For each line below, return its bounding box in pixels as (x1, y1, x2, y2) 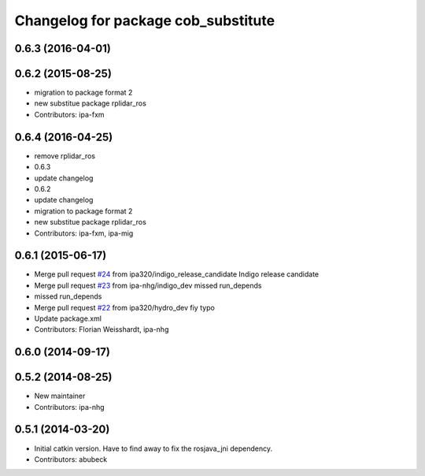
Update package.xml (34, 314, 102, 323)
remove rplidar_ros (34, 151, 96, 161)
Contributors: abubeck (34, 454, 108, 464)
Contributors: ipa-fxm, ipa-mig (34, 229, 134, 238)
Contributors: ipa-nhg (34, 402, 105, 411)
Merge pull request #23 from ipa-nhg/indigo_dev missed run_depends (34, 281, 262, 290)
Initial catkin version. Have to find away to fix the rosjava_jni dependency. (34, 444, 273, 453)
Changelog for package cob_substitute (14, 12, 275, 29)
